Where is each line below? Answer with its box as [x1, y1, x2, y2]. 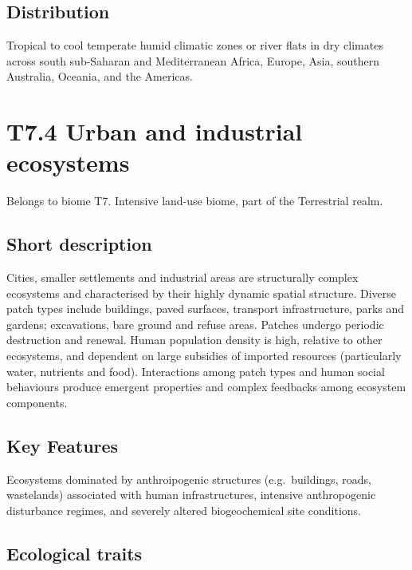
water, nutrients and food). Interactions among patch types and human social [6, 362, 385, 379]
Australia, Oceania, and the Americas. [6, 68, 193, 85]
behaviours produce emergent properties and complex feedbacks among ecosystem [6, 378, 406, 395]
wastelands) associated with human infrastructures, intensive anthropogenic [6, 486, 376, 503]
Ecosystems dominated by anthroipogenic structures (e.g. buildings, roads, [6, 470, 371, 487]
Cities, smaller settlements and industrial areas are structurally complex [6, 269, 359, 286]
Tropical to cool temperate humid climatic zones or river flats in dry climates [6, 37, 383, 53]
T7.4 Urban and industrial [6, 115, 303, 148]
